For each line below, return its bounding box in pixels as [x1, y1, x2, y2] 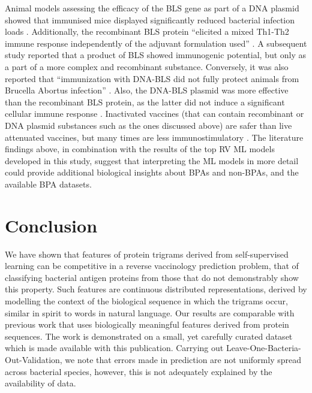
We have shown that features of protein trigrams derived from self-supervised [5, 247, 289, 260]
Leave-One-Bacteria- [226, 341, 301, 354]
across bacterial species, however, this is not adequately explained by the [5, 365, 272, 377]
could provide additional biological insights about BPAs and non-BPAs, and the [5, 166, 299, 179]
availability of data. [5, 377, 76, 389]
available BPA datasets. [5, 177, 92, 190]
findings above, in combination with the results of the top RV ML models [5, 143, 275, 155]
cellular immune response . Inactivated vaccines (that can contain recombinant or [5, 107, 304, 120]
